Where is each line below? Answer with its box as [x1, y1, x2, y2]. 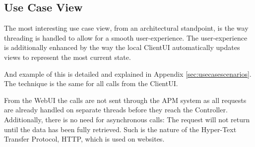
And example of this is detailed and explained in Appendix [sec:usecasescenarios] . [4, 68, 252, 79]
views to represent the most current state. [4, 51, 131, 62]
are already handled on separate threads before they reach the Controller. [4, 104, 228, 115]
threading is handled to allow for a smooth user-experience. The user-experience [4, 32, 248, 43]
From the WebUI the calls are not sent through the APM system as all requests [4, 95, 247, 105]
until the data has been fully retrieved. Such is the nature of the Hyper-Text [4, 124, 237, 134]
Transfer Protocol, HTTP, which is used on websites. [4, 134, 165, 144]
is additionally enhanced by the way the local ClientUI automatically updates [4, 42, 240, 52]
